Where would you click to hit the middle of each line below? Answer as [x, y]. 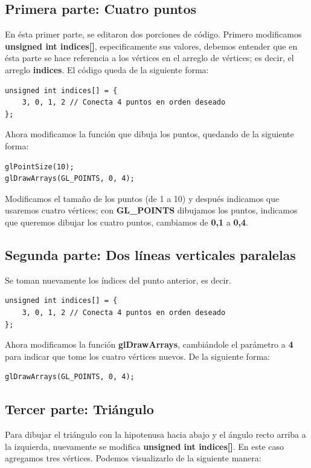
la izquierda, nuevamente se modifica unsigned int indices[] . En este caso [145, 446]
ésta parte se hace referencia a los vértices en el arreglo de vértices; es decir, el [149, 58]
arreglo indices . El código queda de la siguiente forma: [107, 69]
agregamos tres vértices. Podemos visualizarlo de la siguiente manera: [133, 458]
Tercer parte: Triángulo [79, 409]
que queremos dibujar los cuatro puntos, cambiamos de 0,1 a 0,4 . [127, 222]
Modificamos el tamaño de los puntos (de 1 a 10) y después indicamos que [142, 198]
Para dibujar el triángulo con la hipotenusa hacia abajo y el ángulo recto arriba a [155, 434]
